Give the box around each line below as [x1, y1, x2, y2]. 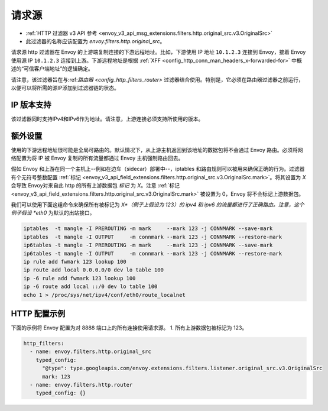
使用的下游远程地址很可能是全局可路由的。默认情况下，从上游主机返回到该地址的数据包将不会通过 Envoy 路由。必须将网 [11, 146, 303, 153]
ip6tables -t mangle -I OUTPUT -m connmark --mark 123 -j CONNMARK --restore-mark [23, 250, 282, 257]
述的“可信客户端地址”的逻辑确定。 [11, 65, 94, 72]
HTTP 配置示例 [11, 308, 66, 319]
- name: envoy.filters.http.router [30, 381, 133, 388]
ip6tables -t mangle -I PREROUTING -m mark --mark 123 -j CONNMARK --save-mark [23, 242, 273, 248]
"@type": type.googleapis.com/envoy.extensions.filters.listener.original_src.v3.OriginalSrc [42, 365, 323, 372]
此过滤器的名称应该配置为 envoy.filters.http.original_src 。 [25, 37, 165, 44]
